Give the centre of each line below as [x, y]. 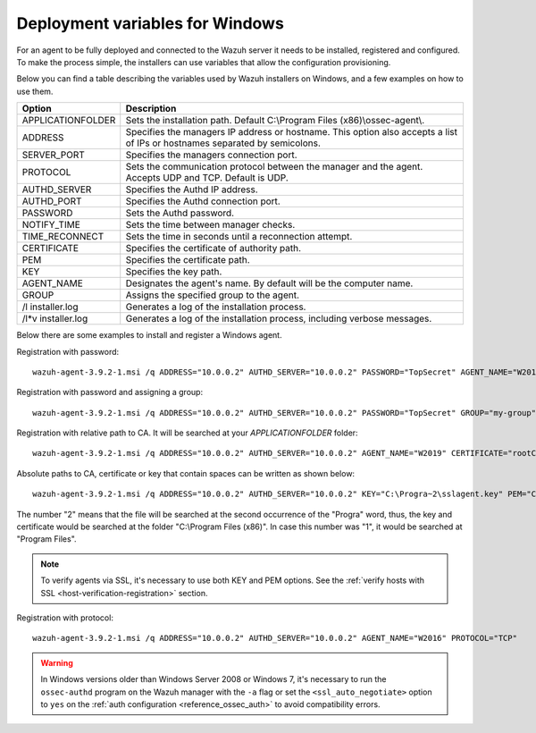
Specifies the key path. [174, 272]
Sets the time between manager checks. [210, 225]
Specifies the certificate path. [188, 260]
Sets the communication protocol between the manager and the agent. [274, 167]
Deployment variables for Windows [151, 23]
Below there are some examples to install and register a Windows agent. [149, 335]
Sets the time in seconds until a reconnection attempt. [239, 237]
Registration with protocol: [65, 618]
